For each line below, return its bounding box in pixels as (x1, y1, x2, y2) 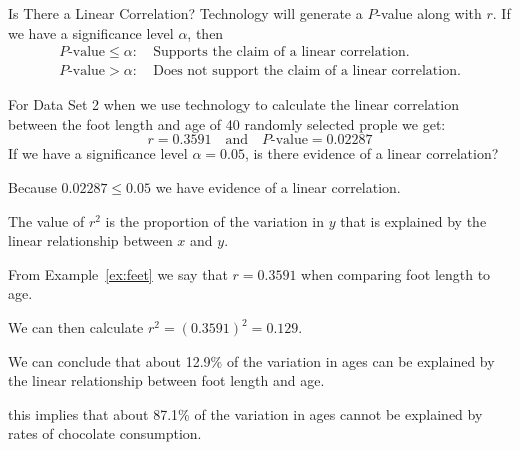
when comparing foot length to (301, 263, 491, 284)
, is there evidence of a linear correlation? (244, 143, 499, 164)
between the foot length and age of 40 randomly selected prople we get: (8, 113, 446, 134)
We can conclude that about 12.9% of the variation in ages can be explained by (8, 350, 495, 371)
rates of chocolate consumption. (8, 423, 202, 444)
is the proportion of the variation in (105, 210, 324, 231)
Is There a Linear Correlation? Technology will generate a (8, 3, 363, 23)
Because (8, 177, 57, 198)
